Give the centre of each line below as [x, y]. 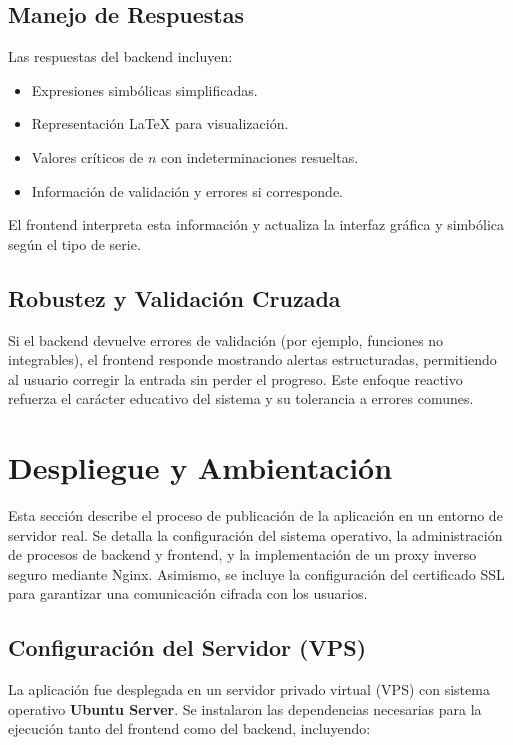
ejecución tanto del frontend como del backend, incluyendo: [189, 728]
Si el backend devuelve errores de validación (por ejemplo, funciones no [226, 339]
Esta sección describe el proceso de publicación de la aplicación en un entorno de [255, 515]
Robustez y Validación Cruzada [174, 297]
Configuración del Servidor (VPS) [187, 647]
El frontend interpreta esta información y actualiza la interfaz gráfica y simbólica [256, 224]
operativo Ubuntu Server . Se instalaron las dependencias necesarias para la [245, 708]
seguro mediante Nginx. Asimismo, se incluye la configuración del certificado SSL [256, 573]
